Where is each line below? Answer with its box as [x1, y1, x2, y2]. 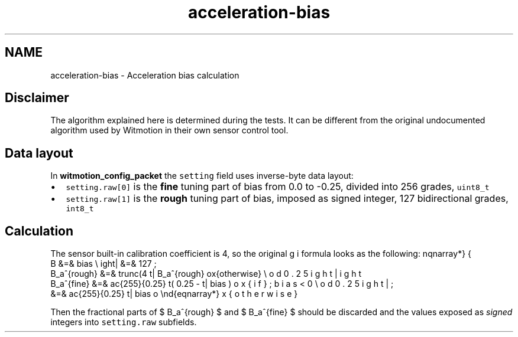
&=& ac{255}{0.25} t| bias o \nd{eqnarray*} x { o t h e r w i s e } [50, 289, 298, 299]
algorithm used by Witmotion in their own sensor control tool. [50, 125, 289, 136]
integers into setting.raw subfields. [50, 317, 197, 328]
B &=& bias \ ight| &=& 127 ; [50, 259, 157, 269]
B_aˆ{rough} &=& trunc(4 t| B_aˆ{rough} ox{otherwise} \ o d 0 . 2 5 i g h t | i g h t [50, 269, 362, 279]
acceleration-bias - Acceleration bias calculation [50, 70, 239, 80]
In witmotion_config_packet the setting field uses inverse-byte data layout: [50, 171, 354, 181]
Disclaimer [5, 90, 69, 106]
